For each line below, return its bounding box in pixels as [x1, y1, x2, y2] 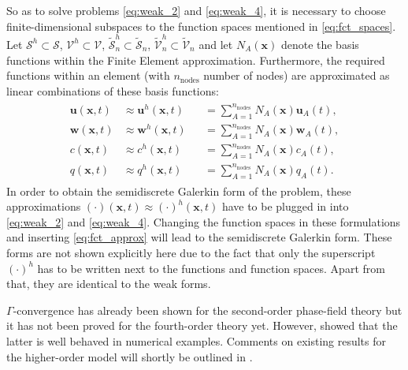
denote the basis [280, 36, 359, 52]
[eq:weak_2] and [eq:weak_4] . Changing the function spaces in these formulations [6, 213, 401, 230]
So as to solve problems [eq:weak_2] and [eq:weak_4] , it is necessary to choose [6, 2, 386, 18]
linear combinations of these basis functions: [6, 82, 219, 99]
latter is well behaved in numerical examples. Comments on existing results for [6, 332, 387, 349]
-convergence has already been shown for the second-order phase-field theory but [13, 301, 402, 318]
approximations [6, 198, 81, 215]
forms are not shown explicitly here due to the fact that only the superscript [6, 245, 376, 260]
